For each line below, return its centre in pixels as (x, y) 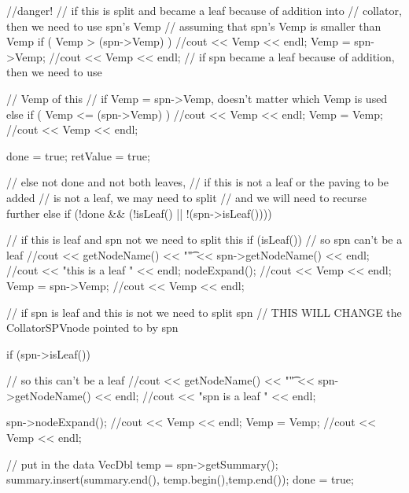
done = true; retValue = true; (78, 155)
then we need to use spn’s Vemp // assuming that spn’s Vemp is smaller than (194, 26)
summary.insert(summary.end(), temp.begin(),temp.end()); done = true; (180, 479)
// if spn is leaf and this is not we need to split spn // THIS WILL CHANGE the (204, 312)
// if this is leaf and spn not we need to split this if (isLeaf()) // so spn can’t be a (204, 239)
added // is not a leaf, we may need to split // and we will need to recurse (186, 197)
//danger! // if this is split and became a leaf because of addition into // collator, (204, 10)
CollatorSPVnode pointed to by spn (92, 327)
